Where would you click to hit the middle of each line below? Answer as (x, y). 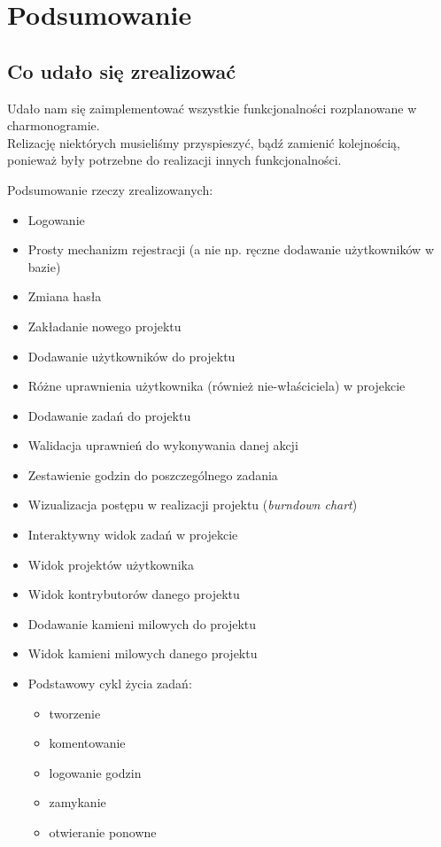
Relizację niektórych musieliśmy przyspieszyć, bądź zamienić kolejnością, (204, 142)
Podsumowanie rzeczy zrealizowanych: (110, 189)
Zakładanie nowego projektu (104, 326)
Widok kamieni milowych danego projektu (143, 653)
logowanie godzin (95, 772)
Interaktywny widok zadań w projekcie (133, 535)
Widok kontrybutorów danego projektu (134, 594)
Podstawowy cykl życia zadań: (110, 684)
